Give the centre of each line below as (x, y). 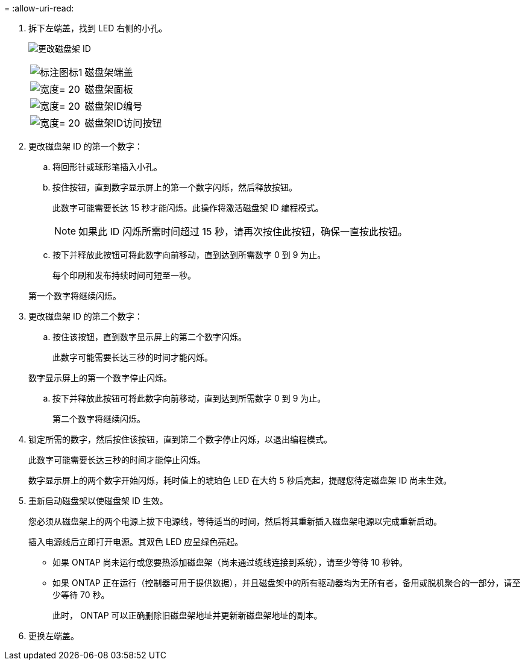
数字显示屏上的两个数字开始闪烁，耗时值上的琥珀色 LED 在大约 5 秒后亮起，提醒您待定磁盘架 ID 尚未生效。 (240, 480)
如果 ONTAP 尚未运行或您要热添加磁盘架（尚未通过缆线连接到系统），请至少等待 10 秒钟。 (230, 562)
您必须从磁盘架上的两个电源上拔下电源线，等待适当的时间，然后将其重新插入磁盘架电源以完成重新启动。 (235, 521)
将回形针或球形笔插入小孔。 (107, 167)
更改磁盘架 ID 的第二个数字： (86, 316)
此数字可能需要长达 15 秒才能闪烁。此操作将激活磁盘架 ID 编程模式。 (188, 208)
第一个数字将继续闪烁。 (75, 296)
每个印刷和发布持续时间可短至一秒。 (124, 275)
